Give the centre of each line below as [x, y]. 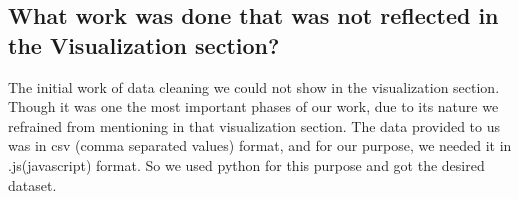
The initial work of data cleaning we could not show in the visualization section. [254, 86]
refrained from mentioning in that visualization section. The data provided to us [254, 125]
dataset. [32, 184]
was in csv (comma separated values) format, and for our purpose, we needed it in [260, 145]
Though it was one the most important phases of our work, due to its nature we [253, 106]
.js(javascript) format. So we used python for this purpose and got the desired [246, 164]
